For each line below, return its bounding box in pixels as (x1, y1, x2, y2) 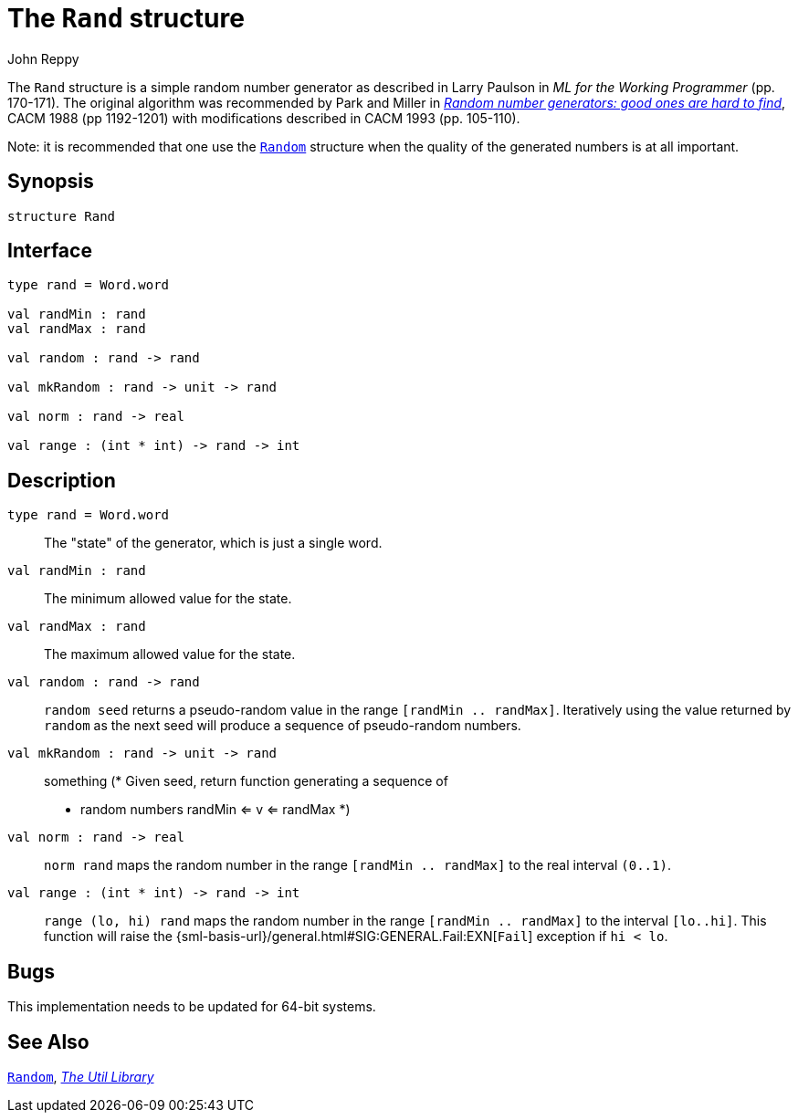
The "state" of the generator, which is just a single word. (44, 535, 383, 551)
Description (7, 468, 116, 492)
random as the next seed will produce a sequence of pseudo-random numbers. (44, 717, 521, 734)
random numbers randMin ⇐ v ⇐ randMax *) (80, 801, 351, 818)
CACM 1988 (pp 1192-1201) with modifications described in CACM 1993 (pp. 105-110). (7, 110, 520, 126)
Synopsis (7, 170, 94, 194)
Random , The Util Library (7, 1068, 154, 1084)
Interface (7, 239, 92, 263)
